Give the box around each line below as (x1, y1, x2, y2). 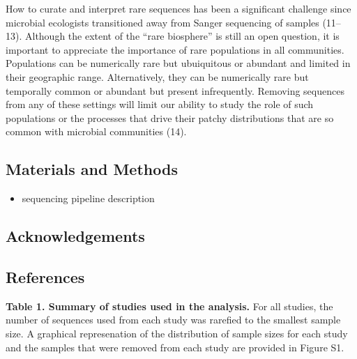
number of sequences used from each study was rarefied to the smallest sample (6, 312, 341, 327)
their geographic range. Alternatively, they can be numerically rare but (6, 69, 309, 84)
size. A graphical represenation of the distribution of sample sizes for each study (6, 326, 348, 340)
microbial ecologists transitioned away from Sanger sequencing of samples (6, 15, 319, 29)
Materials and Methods (6, 158, 178, 180)
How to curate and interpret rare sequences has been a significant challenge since (6, 1, 351, 15)
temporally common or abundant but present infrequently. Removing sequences (6, 83, 344, 98)
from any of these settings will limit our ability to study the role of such (6, 97, 314, 112)
